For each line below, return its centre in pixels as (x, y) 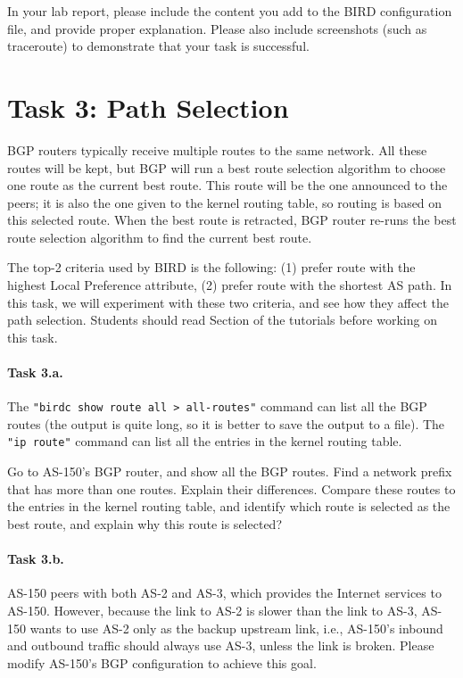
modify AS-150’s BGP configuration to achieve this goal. (162, 662)
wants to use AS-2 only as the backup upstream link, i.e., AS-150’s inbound (236, 628)
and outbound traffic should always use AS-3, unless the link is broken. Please (221, 645)
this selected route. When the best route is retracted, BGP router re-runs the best (232, 220)
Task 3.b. (36, 559)
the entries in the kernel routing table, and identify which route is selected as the (229, 506)
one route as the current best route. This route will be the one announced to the (227, 185)
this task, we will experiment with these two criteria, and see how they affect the (228, 302)
